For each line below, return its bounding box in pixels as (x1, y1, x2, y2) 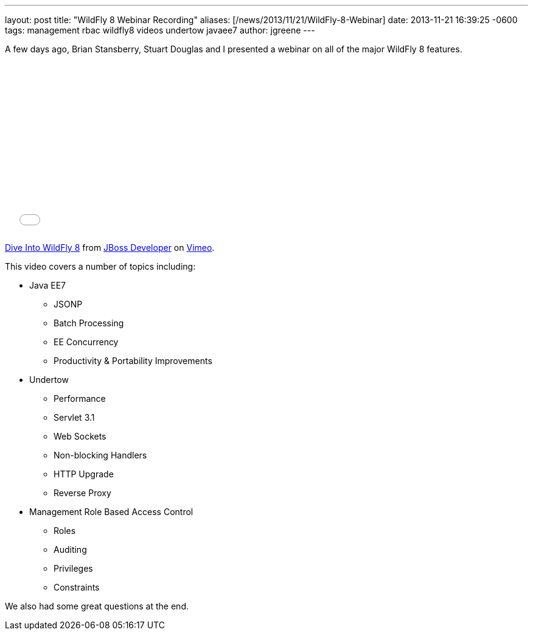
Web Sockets (54, 431, 106, 441)
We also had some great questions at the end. (5, 601, 189, 611)
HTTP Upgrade (54, 469, 114, 479)
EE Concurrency (54, 337, 119, 347)
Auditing (54, 544, 87, 555)
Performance (54, 393, 106, 404)
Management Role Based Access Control (29, 507, 193, 517)
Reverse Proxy (54, 488, 111, 498)
